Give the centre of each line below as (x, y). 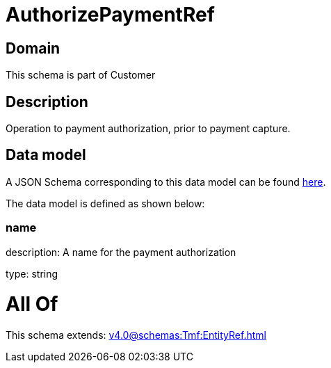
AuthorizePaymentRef (110, 15)
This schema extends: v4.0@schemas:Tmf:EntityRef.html (136, 335)
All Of (32, 304)
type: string (32, 273)
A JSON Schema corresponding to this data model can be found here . (166, 182)
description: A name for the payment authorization (121, 252)
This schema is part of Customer (81, 75)
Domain (33, 48)
